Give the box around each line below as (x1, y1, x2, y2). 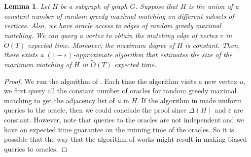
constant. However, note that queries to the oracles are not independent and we (4, 114, 245, 124)
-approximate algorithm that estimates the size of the (73, 49, 232, 60)
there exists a (4, 49, 44, 60)
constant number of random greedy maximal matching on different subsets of (4, 10, 234, 21)
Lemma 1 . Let (4, 1, 50, 11)
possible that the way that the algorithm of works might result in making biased (4, 134, 247, 144)
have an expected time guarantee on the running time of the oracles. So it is (4, 124, 234, 134)
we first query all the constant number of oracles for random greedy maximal (4, 85, 237, 96)
